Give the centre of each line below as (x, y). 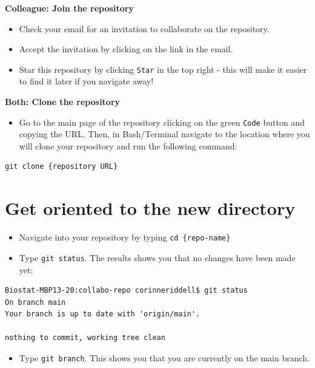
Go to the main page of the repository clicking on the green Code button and (162, 122)
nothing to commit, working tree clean (85, 338)
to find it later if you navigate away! (86, 81)
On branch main (35, 302)
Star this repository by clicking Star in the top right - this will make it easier (163, 69)
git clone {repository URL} (61, 167)
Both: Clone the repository (63, 102)
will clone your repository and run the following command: (128, 145)
